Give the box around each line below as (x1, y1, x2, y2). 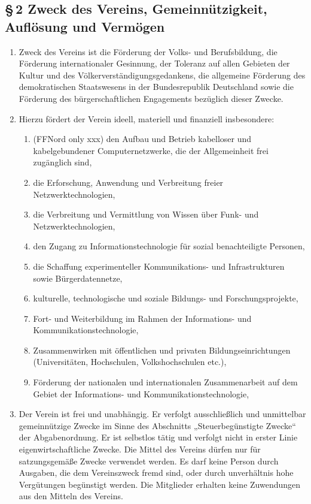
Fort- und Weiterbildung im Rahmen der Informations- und (33, 312, 252, 324)
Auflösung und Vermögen (5, 17, 165, 35)
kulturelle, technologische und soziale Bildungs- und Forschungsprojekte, (33, 292, 298, 304)
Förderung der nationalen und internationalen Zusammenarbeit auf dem (33, 376, 298, 388)
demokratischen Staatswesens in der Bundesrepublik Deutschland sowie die (19, 80, 294, 93)
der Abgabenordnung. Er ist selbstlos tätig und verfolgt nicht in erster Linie (19, 431, 298, 443)
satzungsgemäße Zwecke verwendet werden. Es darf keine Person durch (19, 454, 279, 467)
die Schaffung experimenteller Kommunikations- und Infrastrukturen (33, 259, 285, 272)
